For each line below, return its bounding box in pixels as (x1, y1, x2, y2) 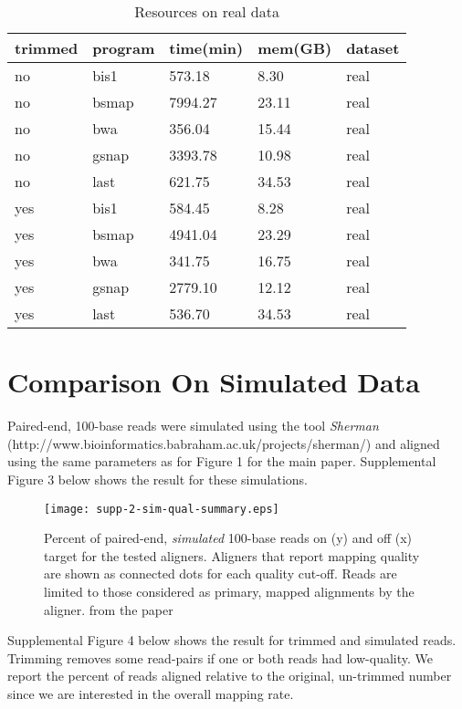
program (92, 37, 155, 58)
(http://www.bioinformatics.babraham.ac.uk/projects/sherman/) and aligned (7, 433, 440, 453)
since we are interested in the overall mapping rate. (7, 683, 294, 703)
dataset (346, 37, 400, 58)
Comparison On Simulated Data (7, 363, 420, 401)
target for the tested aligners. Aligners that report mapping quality (44, 546, 420, 565)
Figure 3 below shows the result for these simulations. (7, 469, 308, 488)
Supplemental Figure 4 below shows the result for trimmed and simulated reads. (7, 631, 457, 650)
